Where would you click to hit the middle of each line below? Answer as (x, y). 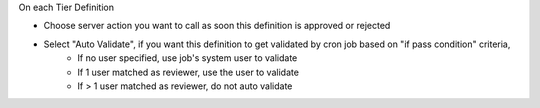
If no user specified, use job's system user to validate (187, 58)
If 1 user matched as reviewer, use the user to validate (188, 72)
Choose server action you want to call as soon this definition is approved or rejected (217, 26)
